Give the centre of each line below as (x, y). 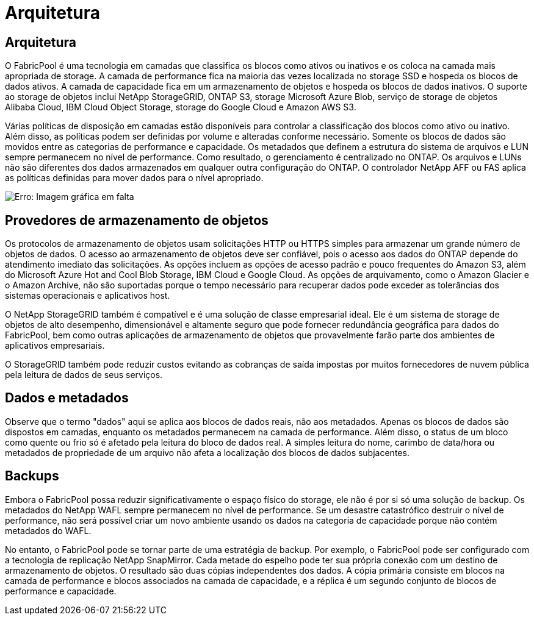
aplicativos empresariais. (55, 346)
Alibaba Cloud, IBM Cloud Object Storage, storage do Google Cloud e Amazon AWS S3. (181, 107)
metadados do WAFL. (48, 530)
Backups (32, 476)
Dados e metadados (67, 398)
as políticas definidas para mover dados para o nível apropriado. (134, 178)
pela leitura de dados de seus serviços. (84, 375)
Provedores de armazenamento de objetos (137, 220)
